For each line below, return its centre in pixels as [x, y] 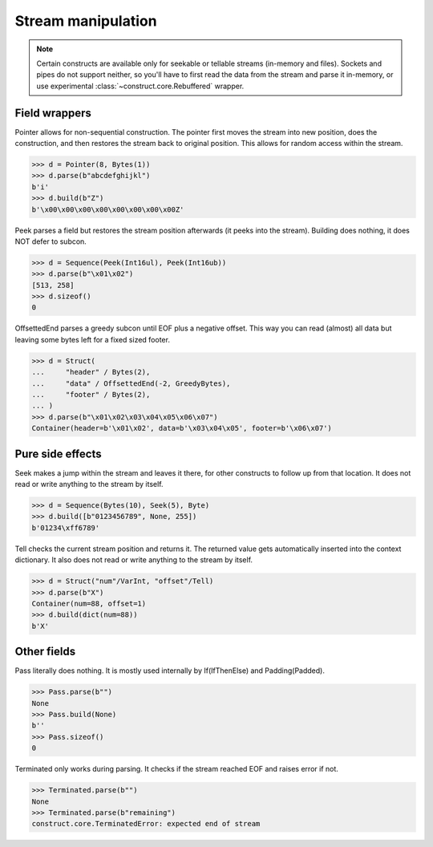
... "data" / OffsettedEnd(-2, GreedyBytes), [131, 383]
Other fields [45, 652]
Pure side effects [58, 454]
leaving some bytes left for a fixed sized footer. [92, 339]
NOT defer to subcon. [51, 241]
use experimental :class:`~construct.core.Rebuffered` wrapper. [140, 86]
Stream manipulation [86, 21]
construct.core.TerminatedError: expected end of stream [146, 824]
